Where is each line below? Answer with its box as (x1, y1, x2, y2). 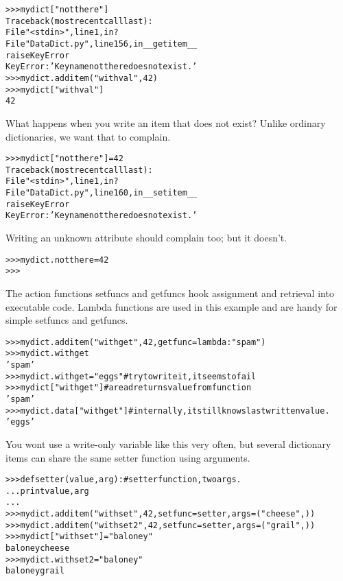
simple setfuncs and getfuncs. (5, 313, 128, 327)
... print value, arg (5, 486, 89, 496)
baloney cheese (5, 543, 70, 554)
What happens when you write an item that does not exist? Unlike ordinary (5, 115, 326, 130)
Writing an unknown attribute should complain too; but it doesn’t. (5, 230, 287, 245)
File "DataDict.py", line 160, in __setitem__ (5, 188, 198, 198)
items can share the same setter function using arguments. (5, 450, 250, 464)
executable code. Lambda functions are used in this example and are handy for (5, 299, 338, 313)
